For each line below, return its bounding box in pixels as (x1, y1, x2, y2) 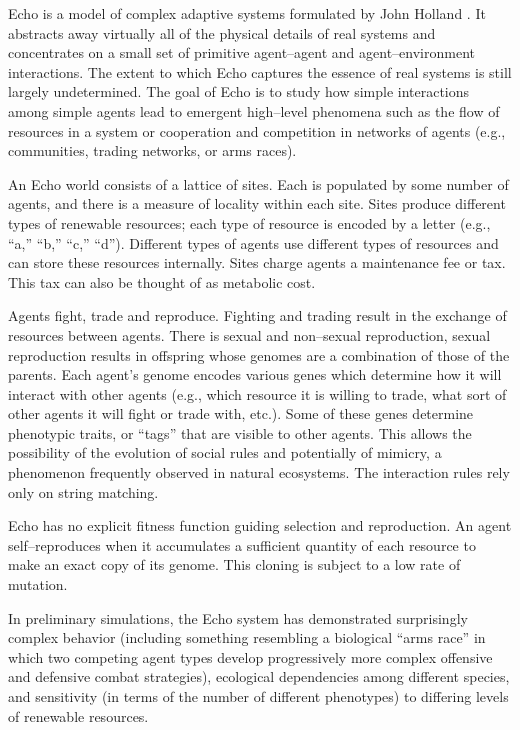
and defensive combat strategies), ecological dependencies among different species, (8, 666, 510, 687)
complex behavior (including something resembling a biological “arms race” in (8, 627, 486, 648)
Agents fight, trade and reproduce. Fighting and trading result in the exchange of (8, 305, 507, 326)
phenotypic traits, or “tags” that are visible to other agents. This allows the (8, 422, 472, 443)
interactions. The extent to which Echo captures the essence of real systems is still (8, 61, 512, 82)
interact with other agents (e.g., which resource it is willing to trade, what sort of (8, 383, 507, 404)
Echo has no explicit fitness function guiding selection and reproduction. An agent (8, 515, 512, 536)
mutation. (8, 574, 68, 595)
